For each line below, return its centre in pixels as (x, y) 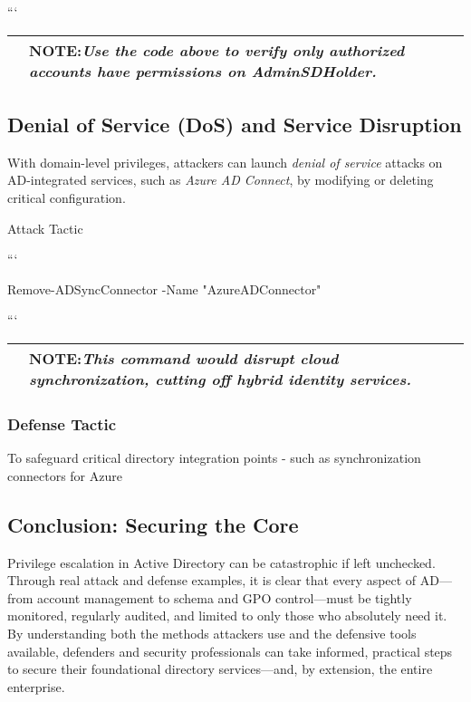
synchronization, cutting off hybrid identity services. (220, 379)
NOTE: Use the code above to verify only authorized (217, 50)
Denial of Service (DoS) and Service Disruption (235, 124)
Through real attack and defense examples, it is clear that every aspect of (212, 580)
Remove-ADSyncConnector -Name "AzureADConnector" (164, 288)
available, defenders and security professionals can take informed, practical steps (230, 651)
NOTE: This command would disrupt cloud (184, 358)
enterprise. (36, 686)
